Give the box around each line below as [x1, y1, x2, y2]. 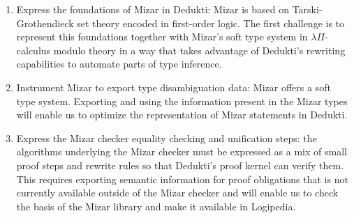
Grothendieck [16, 15, 74, 30]
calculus [16, 42, 51, 57]
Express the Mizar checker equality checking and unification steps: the [16, 130, 317, 145]
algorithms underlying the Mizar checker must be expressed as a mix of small [16, 144, 347, 159]
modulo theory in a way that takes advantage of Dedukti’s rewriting [53, 42, 346, 57]
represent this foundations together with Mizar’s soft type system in [16, 29, 308, 44]
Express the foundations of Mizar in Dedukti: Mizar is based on [16, 2, 290, 16]
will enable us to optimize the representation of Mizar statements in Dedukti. [16, 107, 348, 122]
